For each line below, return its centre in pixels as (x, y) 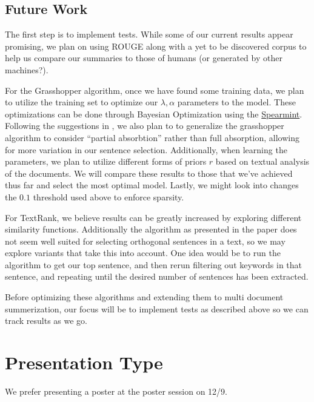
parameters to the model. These (236, 102)
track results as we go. (46, 321)
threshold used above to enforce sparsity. (109, 196)
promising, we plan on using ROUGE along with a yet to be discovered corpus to (156, 46)
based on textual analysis (262, 161)
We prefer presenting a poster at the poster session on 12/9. (116, 391)
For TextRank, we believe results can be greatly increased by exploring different (153, 217)
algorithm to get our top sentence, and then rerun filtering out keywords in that (154, 264)
